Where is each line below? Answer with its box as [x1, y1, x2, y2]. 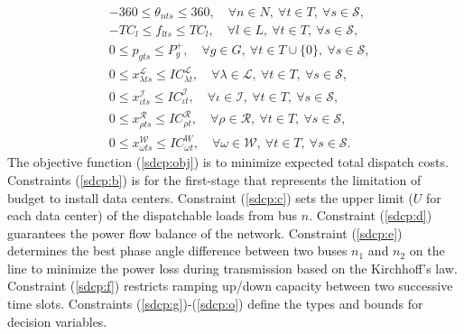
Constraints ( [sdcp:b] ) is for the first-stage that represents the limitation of [7, 170, 422, 189]
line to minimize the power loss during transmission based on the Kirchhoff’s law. [7, 258, 458, 277]
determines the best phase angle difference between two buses [7, 241, 348, 260]
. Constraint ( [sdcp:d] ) [309, 206, 432, 225]
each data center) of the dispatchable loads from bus [7, 206, 298, 225]
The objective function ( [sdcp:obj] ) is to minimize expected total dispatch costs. [7, 153, 449, 172]
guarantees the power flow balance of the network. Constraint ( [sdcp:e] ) [7, 223, 403, 242]
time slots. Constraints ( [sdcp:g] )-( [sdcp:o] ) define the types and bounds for [7, 294, 423, 313]
